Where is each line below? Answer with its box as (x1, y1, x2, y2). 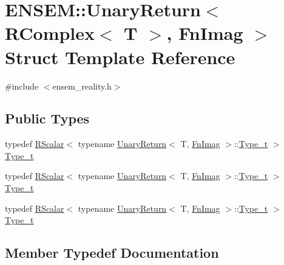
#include (5, 79, 39, 92)
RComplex (5, 21, 95, 45)
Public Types (5, 109, 90, 128)
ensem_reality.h (52, 79, 112, 92)
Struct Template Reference (5, 44, 235, 69)
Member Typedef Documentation (5, 243, 219, 262)
